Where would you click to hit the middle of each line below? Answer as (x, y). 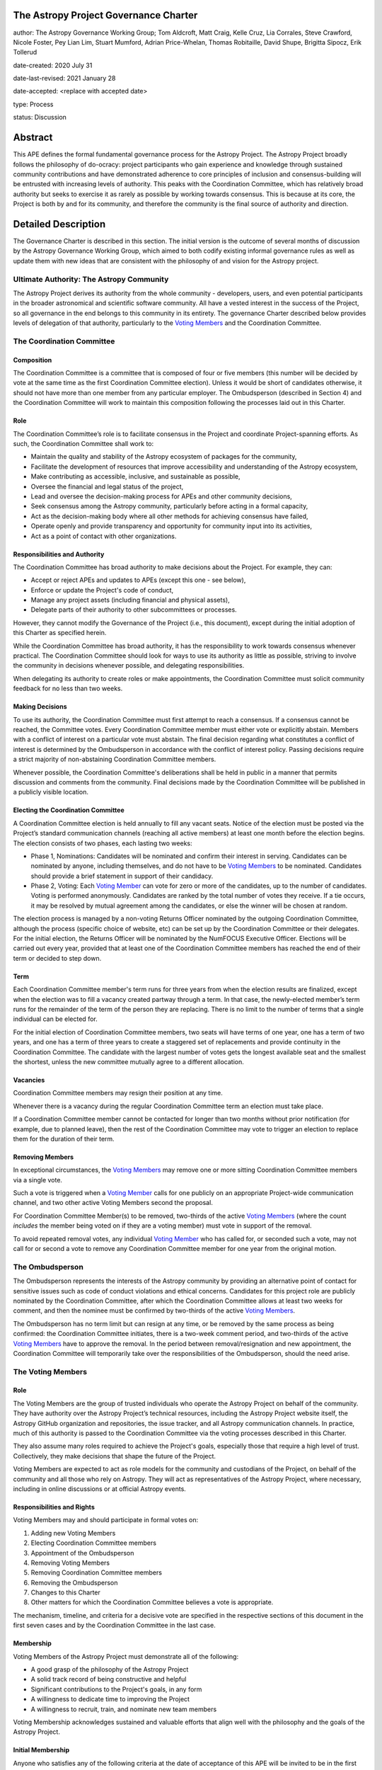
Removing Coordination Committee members (97, 1572)
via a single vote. (38, 1180)
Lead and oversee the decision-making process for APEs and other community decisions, (162, 496)
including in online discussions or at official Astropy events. (100, 1489)
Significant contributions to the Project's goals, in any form (116, 1689)
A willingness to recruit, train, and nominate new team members (124, 1709)
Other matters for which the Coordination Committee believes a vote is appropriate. (152, 1602)
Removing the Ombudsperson (74, 1582)
